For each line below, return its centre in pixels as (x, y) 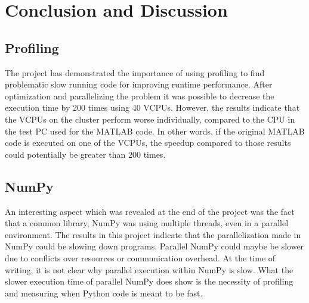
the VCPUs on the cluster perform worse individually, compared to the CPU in (150, 119)
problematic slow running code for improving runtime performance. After (139, 84)
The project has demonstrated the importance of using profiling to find (135, 72)
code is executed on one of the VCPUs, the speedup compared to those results (148, 143)
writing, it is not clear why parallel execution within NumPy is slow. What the (149, 269)
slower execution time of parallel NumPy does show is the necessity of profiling (149, 281)
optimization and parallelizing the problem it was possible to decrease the (140, 96)
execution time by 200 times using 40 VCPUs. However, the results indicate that (152, 107)
